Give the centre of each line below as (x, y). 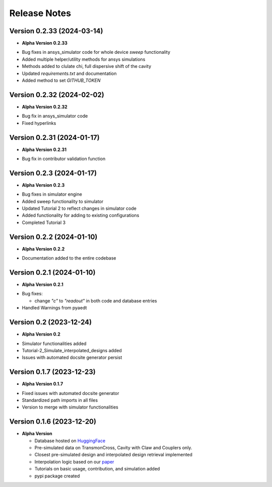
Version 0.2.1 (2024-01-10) (52, 272)
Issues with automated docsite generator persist (72, 358)
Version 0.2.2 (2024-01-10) (53, 237)
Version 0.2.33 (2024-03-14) (56, 31)
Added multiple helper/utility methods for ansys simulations (84, 59)
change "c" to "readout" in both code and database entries (96, 301)
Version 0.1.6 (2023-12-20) (53, 422)
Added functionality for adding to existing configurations (81, 215)
